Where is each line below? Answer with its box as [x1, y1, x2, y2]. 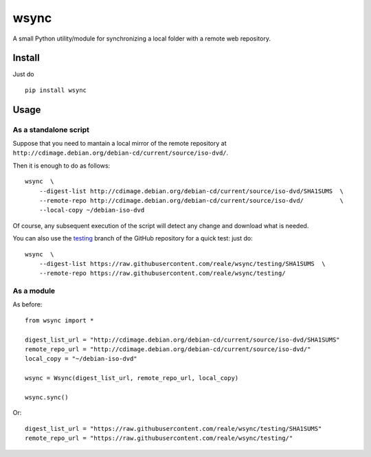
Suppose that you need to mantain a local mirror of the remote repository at [12, 140, 227, 147]
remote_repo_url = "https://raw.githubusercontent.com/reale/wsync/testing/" [25, 434, 293, 443]
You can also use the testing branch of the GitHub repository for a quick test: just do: [12, 234, 254, 243]
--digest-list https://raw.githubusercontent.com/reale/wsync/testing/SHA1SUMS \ [38, 260, 326, 267]
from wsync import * [25, 316, 94, 324]
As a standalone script [12, 124, 89, 134]
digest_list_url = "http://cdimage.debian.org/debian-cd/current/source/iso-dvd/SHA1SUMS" [25, 335, 340, 344]
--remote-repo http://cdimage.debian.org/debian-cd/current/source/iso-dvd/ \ [38, 197, 344, 204]
